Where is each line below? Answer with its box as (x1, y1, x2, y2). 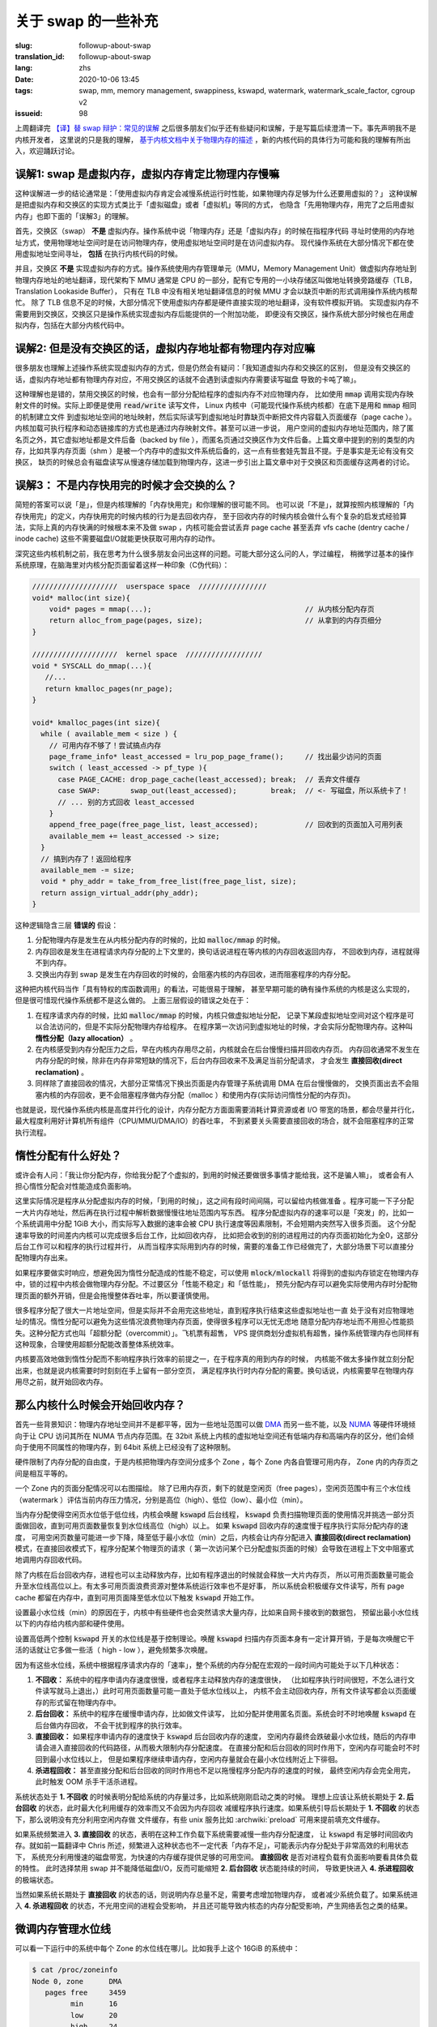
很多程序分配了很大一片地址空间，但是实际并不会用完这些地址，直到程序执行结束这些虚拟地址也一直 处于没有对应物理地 (15, 1305, 414, 1315)
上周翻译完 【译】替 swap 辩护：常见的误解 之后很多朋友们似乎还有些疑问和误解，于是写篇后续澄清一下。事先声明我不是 (15, 123, 417, 133)
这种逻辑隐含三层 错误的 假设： (15, 920, 119, 930)
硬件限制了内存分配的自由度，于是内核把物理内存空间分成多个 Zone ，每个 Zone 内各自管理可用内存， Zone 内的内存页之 (15, 1457, 418, 1467)
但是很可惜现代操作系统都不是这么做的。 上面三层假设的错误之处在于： (15, 996, 251, 1005)
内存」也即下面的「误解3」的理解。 (15, 211, 134, 221)
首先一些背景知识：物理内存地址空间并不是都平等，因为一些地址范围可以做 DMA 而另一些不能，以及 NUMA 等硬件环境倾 (15, 1420, 416, 1429)
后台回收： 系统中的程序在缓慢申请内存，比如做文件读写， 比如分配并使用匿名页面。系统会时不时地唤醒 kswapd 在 (35, 1709, 417, 1719)
